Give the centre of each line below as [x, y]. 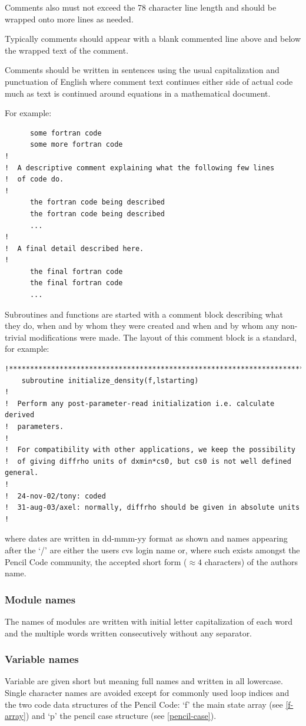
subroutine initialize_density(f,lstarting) [110, 380]
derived [20, 415]
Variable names [42, 659]
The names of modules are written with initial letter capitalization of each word [149, 621]
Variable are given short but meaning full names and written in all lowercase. [144, 681]
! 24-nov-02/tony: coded [55, 496]
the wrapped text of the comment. [67, 50]
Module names [40, 599]
